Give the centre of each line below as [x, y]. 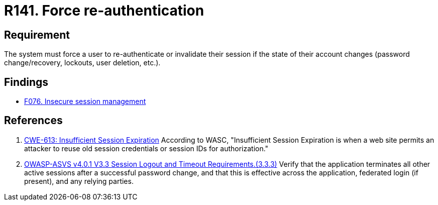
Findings [26, 82]
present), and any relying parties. [79, 181]
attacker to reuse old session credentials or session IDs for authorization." [146, 148]
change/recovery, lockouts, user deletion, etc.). [82, 63]
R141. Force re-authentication [104, 11]
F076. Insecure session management [85, 101]
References [33, 121]
